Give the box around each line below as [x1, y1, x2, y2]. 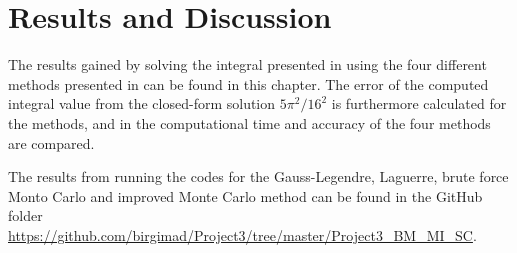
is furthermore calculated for [331, 93, 507, 114]
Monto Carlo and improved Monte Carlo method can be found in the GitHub [8, 185, 483, 206]
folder [8, 205, 43, 226]
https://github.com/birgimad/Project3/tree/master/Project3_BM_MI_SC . [8, 224, 477, 245]
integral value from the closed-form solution [8, 93, 276, 114]
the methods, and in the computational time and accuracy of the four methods [8, 112, 491, 133]
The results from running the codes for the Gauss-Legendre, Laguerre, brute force [8, 166, 509, 187]
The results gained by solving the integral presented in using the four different [8, 54, 487, 75]
